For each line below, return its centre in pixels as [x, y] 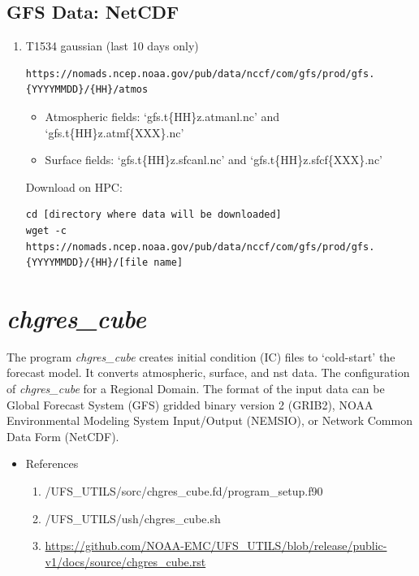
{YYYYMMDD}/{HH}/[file [87, 263]
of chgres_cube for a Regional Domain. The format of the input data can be [196, 389]
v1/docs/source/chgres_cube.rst [125, 561]
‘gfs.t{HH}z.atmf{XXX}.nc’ [114, 132]
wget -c [46, 230]
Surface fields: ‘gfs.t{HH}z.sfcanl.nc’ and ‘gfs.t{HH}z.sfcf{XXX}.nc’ [214, 160]
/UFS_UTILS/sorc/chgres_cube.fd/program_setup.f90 [184, 491]
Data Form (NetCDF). [63, 436]
